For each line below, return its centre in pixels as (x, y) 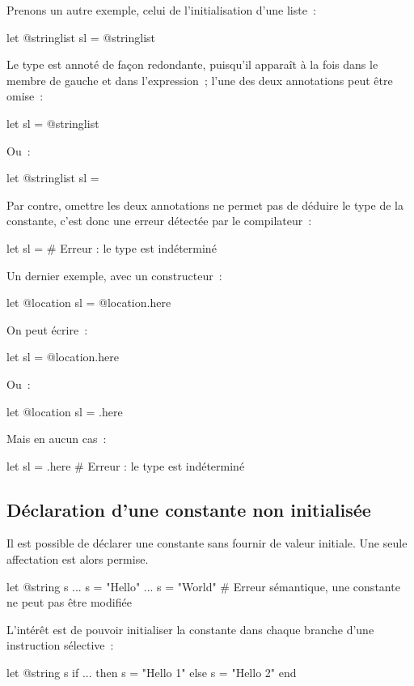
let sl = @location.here (63, 357)
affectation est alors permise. (78, 559)
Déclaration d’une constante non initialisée (189, 509)
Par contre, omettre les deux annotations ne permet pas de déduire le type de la (205, 205)
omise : (25, 96)
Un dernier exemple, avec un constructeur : (114, 275)
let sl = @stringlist (53, 123)
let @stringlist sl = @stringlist (81, 37)
